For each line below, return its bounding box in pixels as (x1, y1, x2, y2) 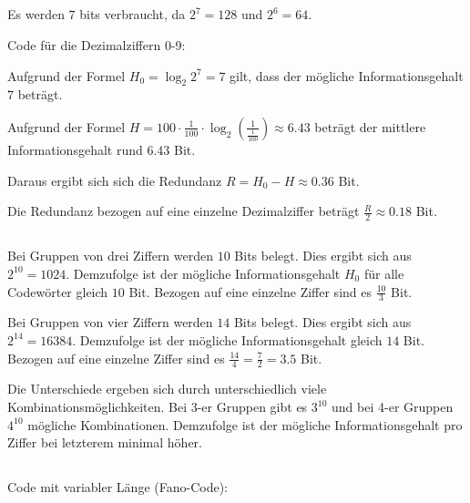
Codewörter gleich (7, 282, 108, 301)
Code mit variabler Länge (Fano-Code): (7, 477, 228, 497)
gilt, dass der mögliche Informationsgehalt (230, 66, 464, 85)
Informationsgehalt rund (7, 139, 143, 159)
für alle (363, 263, 404, 282)
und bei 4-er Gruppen (332, 397, 454, 416)
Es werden (7, 5, 65, 24)
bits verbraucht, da (79, 5, 186, 24)
